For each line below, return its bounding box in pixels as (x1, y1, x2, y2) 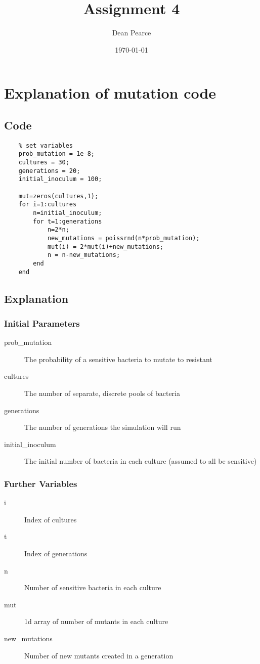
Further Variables (4, 477, 77, 490)
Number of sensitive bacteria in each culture (24, 582, 161, 593)
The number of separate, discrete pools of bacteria (24, 387, 180, 398)
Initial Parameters (4, 317, 80, 329)
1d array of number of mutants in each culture (24, 616, 168, 627)
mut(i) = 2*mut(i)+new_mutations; (47, 243, 163, 250)
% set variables (18, 142, 73, 149)
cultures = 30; (18, 159, 69, 166)
